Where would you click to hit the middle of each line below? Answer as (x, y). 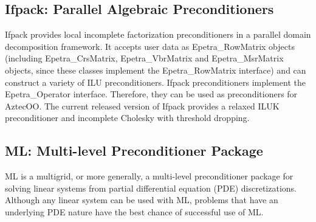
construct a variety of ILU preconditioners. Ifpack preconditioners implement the (155, 82)
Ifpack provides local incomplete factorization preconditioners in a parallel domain (158, 34)
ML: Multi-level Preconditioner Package (134, 151)
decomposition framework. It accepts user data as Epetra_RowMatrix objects (150, 46)
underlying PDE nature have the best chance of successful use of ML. (134, 211)
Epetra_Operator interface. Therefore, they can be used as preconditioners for (151, 94)
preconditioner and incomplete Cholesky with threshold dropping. (127, 118)
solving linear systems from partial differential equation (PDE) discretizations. (151, 188)
